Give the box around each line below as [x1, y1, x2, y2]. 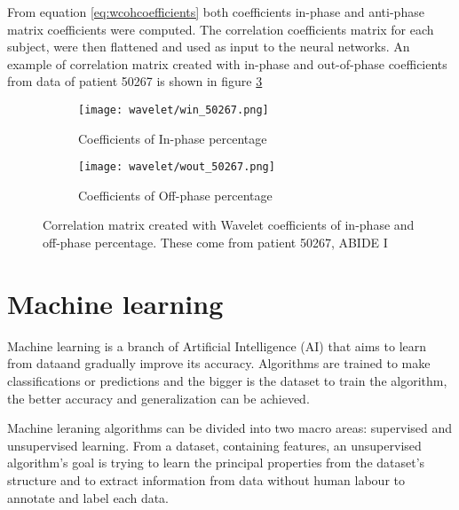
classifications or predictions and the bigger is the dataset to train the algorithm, [7, 371, 447, 389]
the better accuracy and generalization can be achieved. [7, 388, 310, 407]
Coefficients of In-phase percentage [78, 129, 267, 147]
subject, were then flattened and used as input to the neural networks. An [7, 37, 410, 56]
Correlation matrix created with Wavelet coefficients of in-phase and [43, 216, 415, 234]
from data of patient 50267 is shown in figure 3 [7, 72, 263, 90]
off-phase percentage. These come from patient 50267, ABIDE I [43, 233, 388, 252]
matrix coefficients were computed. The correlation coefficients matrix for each [7, 20, 434, 38]
